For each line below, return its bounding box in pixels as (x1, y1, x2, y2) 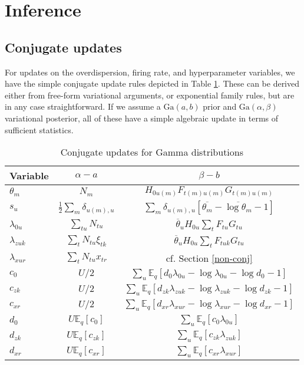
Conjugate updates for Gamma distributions (60, 145, 244, 159)
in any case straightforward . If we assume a (5, 100, 161, 113)
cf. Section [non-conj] (166, 251, 253, 265)
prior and (203, 100, 237, 113)
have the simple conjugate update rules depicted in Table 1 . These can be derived (5, 77, 300, 90)
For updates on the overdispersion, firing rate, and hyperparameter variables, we (5, 65, 295, 78)
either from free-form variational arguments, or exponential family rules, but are (5, 88, 295, 101)
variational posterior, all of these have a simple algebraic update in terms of (5, 111, 279, 124)
